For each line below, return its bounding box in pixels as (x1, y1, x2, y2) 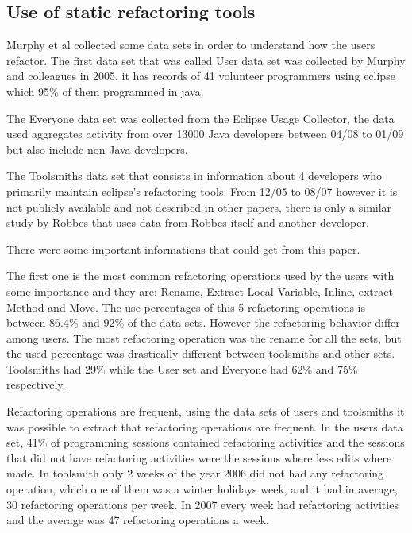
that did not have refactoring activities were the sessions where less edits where (6, 449, 392, 466)
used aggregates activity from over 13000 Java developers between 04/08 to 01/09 (6, 125, 404, 142)
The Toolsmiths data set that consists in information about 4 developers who (6, 167, 383, 184)
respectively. (6, 376, 66, 393)
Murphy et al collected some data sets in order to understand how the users (6, 36, 375, 53)
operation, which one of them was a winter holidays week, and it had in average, (6, 481, 398, 497)
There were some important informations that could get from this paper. (6, 240, 360, 257)
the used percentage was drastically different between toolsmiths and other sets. (6, 345, 395, 362)
